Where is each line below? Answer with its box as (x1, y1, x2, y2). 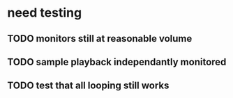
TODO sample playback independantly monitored (7, 56, 227, 67)
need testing (7, 5, 82, 21)
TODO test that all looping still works (7, 80, 170, 92)
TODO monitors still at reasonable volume (7, 33, 193, 44)
